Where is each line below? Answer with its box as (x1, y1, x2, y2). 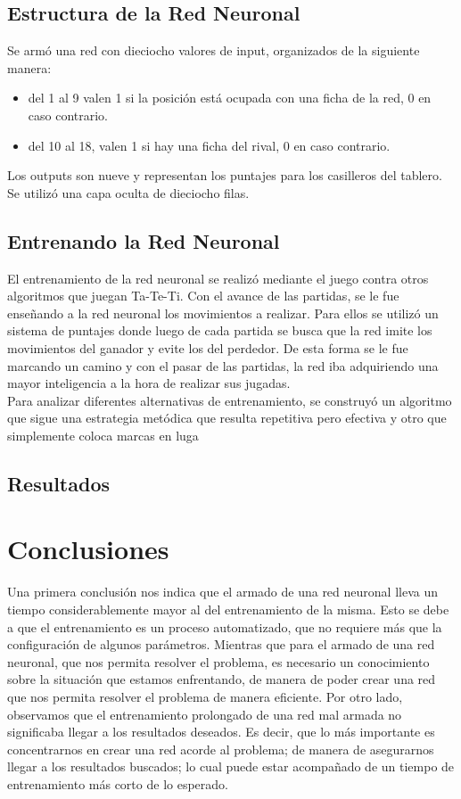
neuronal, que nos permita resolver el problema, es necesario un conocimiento (7, 652, 430, 671)
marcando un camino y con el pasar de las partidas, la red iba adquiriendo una (7, 356, 439, 375)
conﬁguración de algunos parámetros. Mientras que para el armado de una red (7, 635, 435, 654)
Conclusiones (7, 531, 169, 567)
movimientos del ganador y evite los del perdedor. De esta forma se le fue (7, 338, 408, 357)
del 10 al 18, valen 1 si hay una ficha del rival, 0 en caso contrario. (28, 136, 391, 154)
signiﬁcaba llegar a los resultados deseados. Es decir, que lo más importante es (7, 722, 435, 741)
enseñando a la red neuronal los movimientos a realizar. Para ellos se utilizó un (7, 303, 439, 322)
